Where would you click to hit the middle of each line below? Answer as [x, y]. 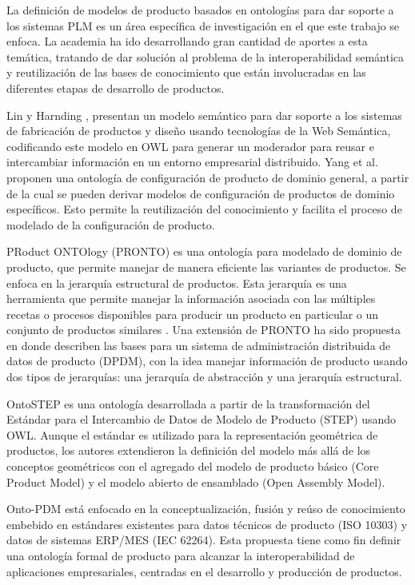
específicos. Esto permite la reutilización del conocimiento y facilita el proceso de [204, 209]
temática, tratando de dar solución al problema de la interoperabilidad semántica [205, 56]
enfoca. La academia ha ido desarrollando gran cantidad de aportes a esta [187, 41]
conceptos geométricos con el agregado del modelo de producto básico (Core [193, 466]
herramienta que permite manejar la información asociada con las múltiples [191, 298]
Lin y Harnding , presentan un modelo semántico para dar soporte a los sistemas [204, 115]
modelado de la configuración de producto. [111, 224]
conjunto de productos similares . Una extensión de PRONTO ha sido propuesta [204, 330]
